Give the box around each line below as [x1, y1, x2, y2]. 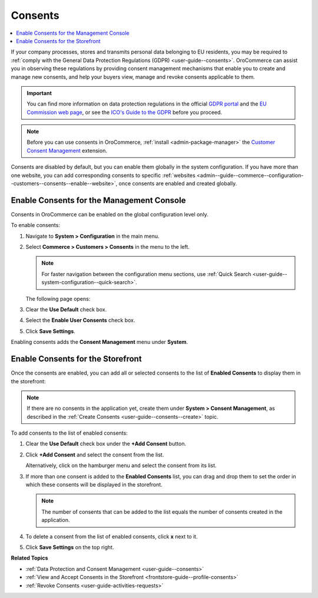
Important [26, 89, 52, 97]
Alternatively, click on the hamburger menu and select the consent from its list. [25, 462, 217, 469]
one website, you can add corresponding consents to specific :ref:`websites [11, 172, 196, 179]
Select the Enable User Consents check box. [25, 317, 135, 324]
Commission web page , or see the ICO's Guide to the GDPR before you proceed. [26, 109, 223, 116]
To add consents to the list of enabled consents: [11, 429, 128, 436]
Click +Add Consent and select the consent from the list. [25, 451, 164, 458]
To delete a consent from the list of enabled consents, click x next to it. [25, 533, 198, 540]
